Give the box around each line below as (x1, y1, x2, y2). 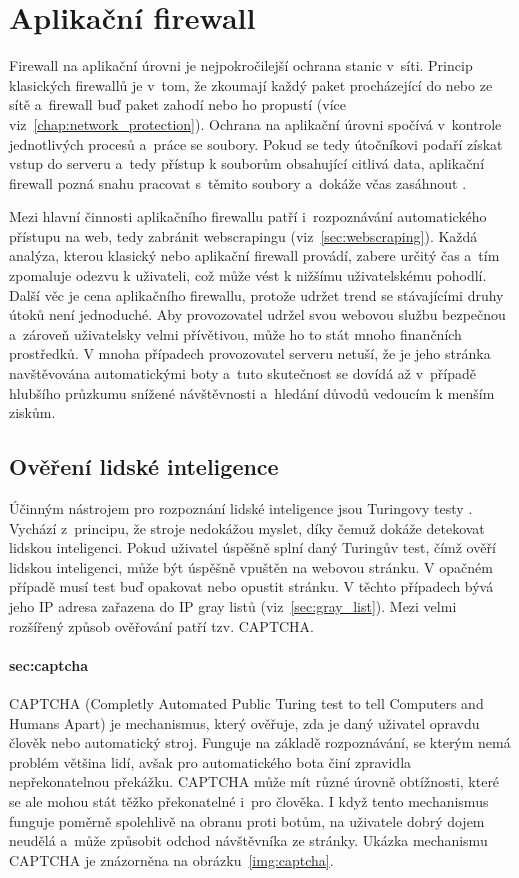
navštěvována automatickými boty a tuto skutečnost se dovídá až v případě (9, 363, 477, 384)
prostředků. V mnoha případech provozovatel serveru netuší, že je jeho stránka (9, 343, 491, 364)
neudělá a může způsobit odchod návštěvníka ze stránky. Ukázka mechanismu (9, 830, 488, 851)
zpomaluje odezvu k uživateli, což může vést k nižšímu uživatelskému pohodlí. (9, 265, 487, 286)
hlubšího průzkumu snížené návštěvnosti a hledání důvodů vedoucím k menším (9, 382, 495, 403)
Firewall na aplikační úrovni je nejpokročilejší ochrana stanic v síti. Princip (9, 55, 473, 76)
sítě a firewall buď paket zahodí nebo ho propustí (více (9, 94, 347, 115)
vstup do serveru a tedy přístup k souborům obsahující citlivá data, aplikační (9, 153, 485, 174)
